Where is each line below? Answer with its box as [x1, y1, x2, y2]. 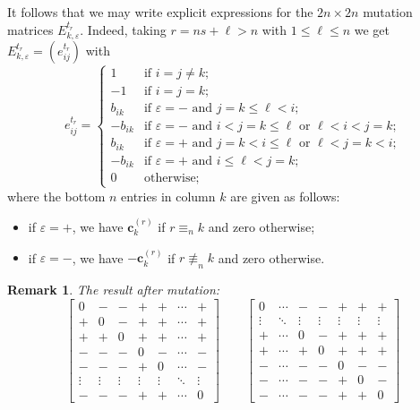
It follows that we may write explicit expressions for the [7, 3, 313, 21]
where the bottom [7, 186, 106, 205]
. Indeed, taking [80, 20, 167, 38]
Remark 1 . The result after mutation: [7, 280, 220, 299]
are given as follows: [230, 186, 340, 205]
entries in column [121, 186, 216, 205]
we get [354, 20, 390, 38]
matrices [7, 20, 54, 38]
